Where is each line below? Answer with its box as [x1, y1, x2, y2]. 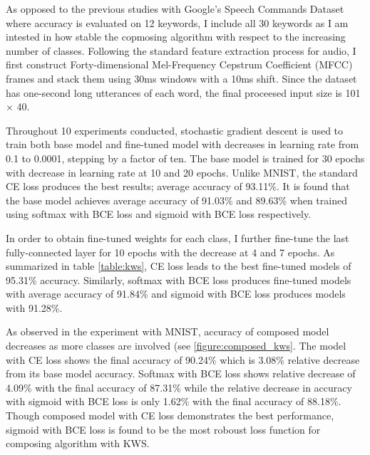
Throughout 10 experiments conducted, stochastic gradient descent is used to [6, 122, 344, 137]
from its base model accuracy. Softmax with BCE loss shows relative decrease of [6, 366, 356, 381]
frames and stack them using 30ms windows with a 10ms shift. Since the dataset [6, 70, 357, 85]
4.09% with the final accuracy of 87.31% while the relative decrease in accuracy [6, 380, 352, 394]
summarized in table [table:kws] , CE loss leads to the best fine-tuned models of [6, 258, 351, 273]
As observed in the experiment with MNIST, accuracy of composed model [6, 324, 329, 339]
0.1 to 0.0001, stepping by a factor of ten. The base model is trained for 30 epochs [6, 150, 365, 165]
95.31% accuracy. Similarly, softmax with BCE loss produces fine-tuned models [6, 272, 351, 287]
